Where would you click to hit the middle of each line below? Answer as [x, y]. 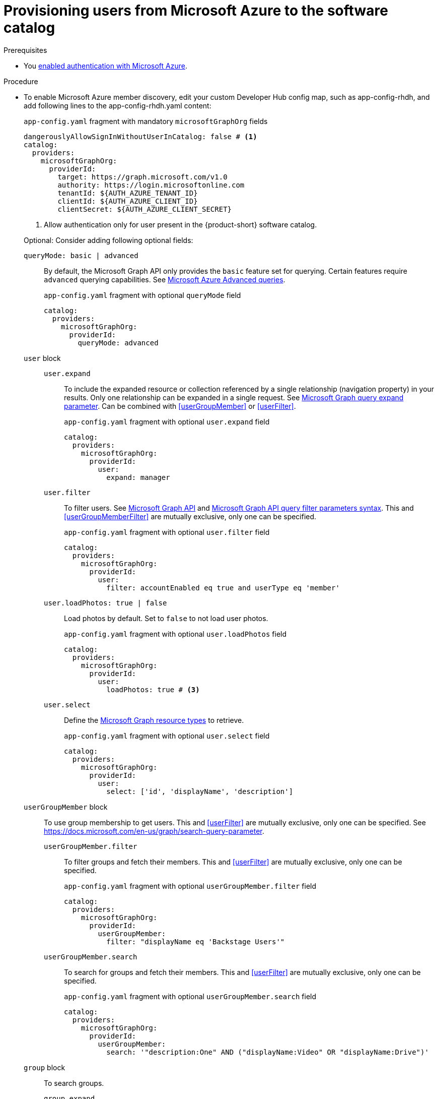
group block [45, 1067]
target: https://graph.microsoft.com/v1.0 [142, 177]
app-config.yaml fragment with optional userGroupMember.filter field [190, 886]
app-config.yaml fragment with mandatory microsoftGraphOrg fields [146, 121]
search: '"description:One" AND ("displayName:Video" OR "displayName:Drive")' [268, 1052]
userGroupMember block [66, 807]
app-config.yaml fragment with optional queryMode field [142, 295]
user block [42, 358]
